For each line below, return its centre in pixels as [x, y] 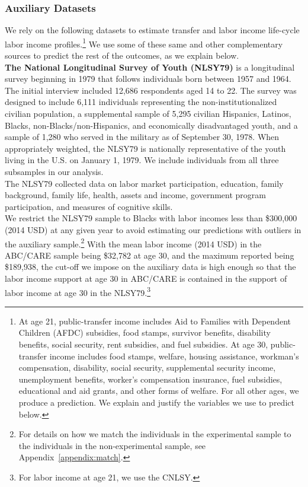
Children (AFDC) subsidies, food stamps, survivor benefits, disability [145, 332]
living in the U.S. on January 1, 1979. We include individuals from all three [142, 160]
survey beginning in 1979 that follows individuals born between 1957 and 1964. [148, 79]
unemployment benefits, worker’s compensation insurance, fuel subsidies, [150, 379]
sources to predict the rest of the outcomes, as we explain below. [122, 55]
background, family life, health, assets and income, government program [136, 195]
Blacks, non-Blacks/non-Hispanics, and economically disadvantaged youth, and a [151, 125]
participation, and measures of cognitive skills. [89, 206]
